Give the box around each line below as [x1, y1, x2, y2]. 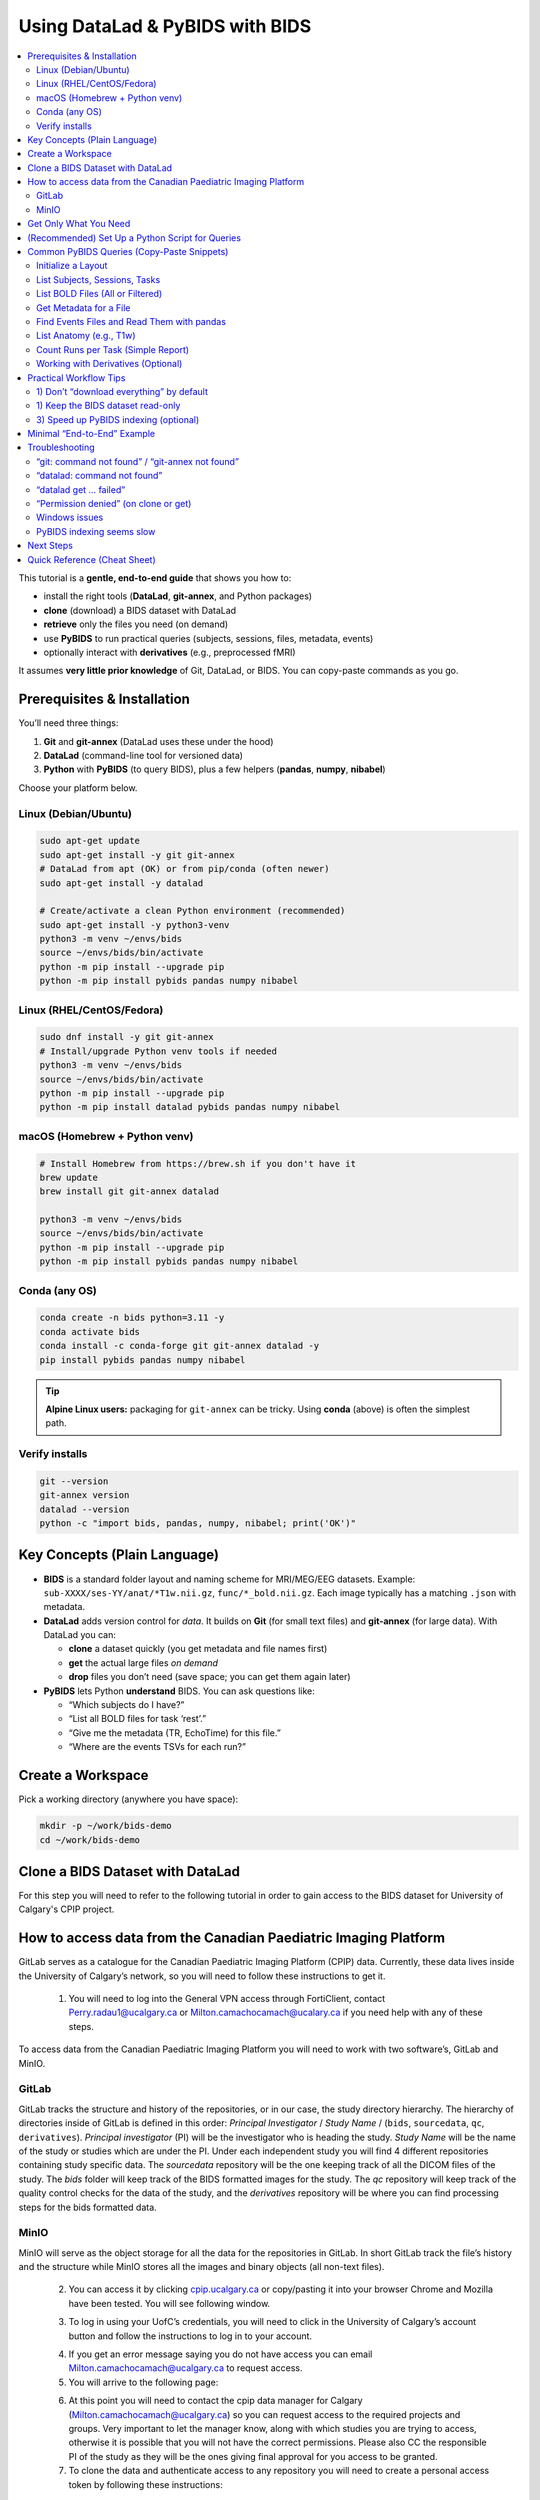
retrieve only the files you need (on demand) [43, 618, 229, 630]
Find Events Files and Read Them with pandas [36, 315, 227, 327]
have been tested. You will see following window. [68, 2297, 271, 2309]
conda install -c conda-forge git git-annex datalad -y [39, 1340, 320, 1352]
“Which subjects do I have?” [68, 1699, 185, 1711]
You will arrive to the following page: [68, 2376, 219, 2388]
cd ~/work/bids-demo [39, 1834, 140, 1845]
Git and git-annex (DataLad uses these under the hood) [43, 735, 274, 747]
